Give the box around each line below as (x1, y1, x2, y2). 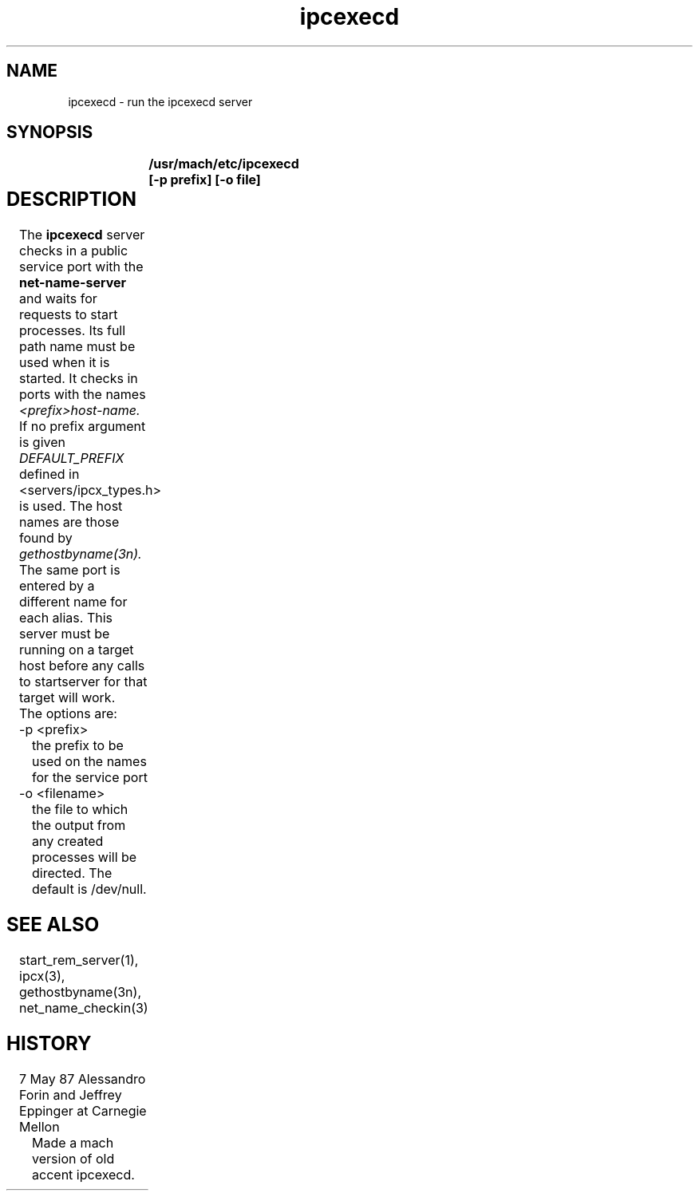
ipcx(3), (19, 968, 65, 985)
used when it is (19, 354, 110, 371)
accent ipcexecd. (32, 1166, 135, 1183)
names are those (19, 514, 120, 531)
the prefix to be (32, 737, 124, 754)
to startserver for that (19, 674, 148, 690)
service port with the (19, 259, 144, 275)
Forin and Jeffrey (19, 1086, 122, 1103)
